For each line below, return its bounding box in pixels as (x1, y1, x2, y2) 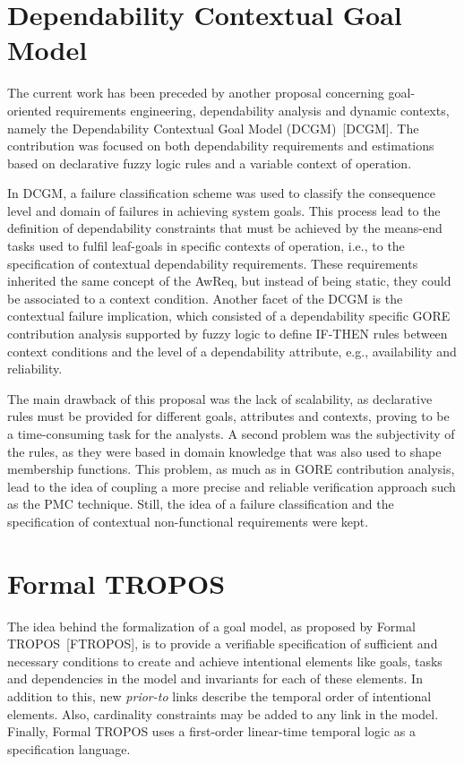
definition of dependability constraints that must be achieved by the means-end (7, 219, 443, 237)
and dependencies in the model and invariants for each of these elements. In (7, 669, 423, 688)
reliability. (7, 359, 63, 378)
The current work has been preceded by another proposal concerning (7, 83, 384, 102)
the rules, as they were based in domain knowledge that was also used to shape (7, 442, 442, 460)
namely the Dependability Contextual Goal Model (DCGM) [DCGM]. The (7, 118, 419, 137)
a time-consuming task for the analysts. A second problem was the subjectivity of (7, 425, 455, 442)
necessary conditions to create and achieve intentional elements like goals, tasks (7, 651, 443, 670)
